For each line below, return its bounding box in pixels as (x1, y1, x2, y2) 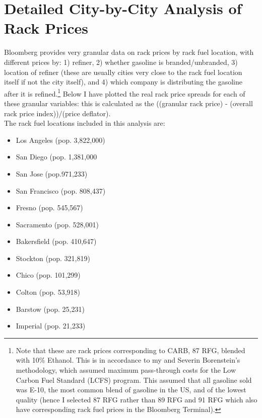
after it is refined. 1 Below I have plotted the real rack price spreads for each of (4, 87, 245, 99)
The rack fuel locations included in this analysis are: (4, 118, 165, 128)
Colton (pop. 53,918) (16, 287, 80, 297)
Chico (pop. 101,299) (16, 270, 81, 280)
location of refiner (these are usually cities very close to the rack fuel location (4, 66, 242, 77)
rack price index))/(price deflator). (4, 108, 111, 118)
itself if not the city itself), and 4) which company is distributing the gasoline (4, 76, 242, 87)
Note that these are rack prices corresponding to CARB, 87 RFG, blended (16, 345, 245, 355)
